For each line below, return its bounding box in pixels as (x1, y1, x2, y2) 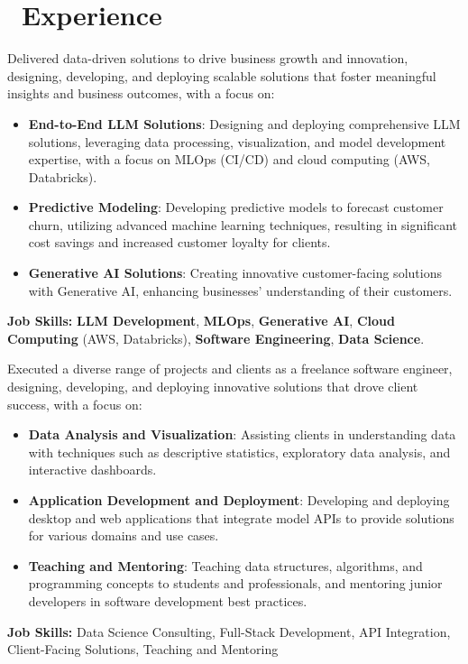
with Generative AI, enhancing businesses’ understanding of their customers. (28, 281, 453, 300)
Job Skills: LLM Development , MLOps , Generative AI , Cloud (7, 311, 395, 330)
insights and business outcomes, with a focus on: (7, 84, 275, 103)
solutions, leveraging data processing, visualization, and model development (28, 132, 446, 151)
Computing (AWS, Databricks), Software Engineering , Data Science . (7, 328, 425, 347)
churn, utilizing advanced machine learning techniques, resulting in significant (28, 215, 458, 234)
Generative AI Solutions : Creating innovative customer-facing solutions (28, 263, 442, 282)
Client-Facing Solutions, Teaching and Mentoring (7, 640, 279, 659)
